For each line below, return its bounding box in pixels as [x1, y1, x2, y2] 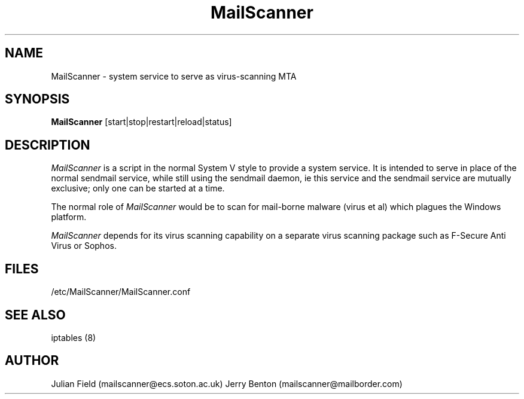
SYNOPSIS [5, 92, 70, 107]
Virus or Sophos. [51, 240, 117, 251]
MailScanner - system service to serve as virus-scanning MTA [51, 71, 297, 81]
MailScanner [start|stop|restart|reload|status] [51, 117, 232, 127]
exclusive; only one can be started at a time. [51, 183, 225, 194]
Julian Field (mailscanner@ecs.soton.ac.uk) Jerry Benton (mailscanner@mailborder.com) [51, 378, 403, 389]
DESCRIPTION [5, 137, 90, 153]
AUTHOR [5, 353, 59, 368]
